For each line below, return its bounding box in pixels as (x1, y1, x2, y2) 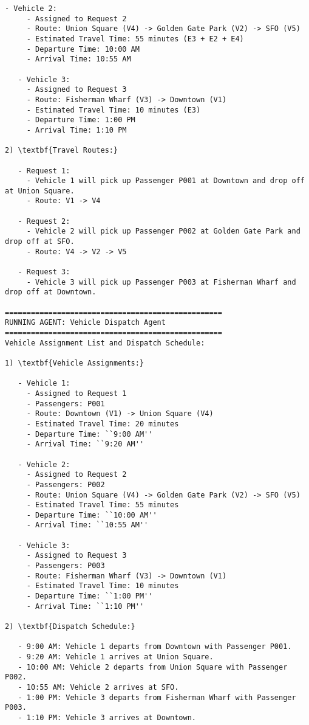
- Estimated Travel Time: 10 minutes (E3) (26, 105, 201, 114)
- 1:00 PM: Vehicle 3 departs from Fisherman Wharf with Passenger (18, 693, 296, 702)
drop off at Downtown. (5, 288, 97, 297)
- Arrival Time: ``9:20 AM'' (26, 440, 144, 449)
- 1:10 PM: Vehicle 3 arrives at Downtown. (18, 713, 196, 722)
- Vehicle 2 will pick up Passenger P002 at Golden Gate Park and (26, 227, 301, 236)
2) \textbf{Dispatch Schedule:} (5, 622, 135, 631)
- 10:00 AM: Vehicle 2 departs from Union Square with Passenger (18, 662, 288, 671)
